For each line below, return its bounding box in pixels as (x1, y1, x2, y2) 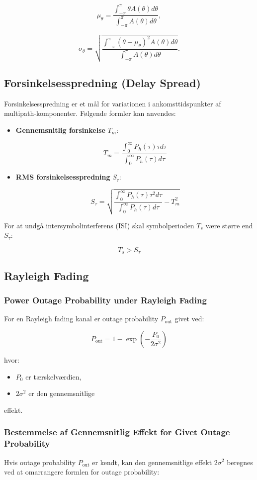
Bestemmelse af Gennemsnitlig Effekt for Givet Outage (4, 426, 230, 438)
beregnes (227, 457, 253, 467)
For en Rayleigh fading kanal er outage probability (4, 313, 159, 324)
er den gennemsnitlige (28, 388, 95, 398)
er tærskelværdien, (25, 371, 82, 382)
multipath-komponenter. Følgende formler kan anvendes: (4, 108, 176, 118)
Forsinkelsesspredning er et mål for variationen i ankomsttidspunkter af (4, 98, 221, 108)
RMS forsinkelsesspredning (15, 172, 110, 182)
